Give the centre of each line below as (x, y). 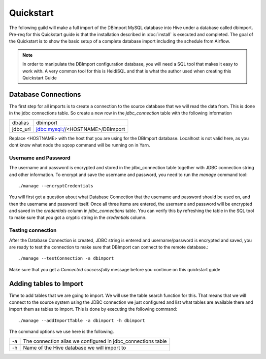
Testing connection (33, 230)
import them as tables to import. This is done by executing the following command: (93, 309)
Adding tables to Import (46, 284)
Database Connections (45, 94)
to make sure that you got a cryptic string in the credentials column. (78, 217)
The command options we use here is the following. (62, 332)
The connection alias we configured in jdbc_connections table (95, 341)
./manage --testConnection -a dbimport (66, 258)
